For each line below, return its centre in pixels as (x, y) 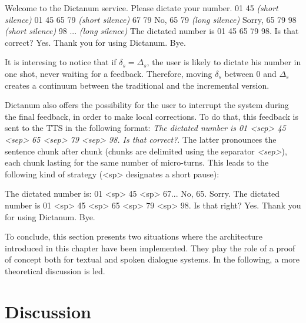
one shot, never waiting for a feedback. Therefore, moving (109, 73)
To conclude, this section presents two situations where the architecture (134, 236)
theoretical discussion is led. (55, 270)
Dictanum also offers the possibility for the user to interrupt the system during (147, 105)
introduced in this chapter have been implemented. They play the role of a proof (150, 248)
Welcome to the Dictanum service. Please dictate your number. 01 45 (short (142, 8)
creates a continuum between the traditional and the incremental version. (137, 85)
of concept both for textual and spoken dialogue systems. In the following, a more (152, 259)
